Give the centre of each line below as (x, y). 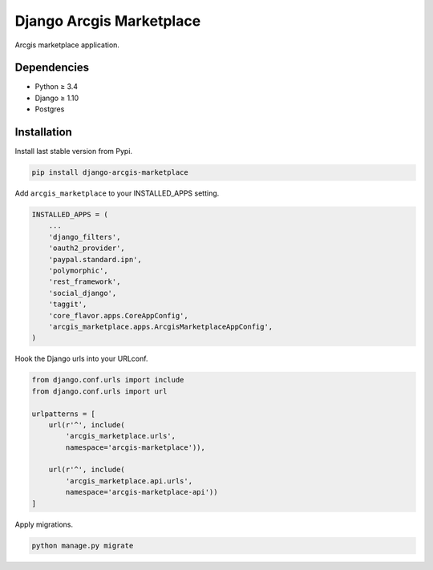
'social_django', (83, 293)
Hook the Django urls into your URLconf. (81, 359)
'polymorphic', (78, 271)
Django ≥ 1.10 (57, 98)
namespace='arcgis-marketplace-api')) (142, 492)
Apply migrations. (44, 524)
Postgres (50, 109)
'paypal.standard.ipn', (95, 259)
